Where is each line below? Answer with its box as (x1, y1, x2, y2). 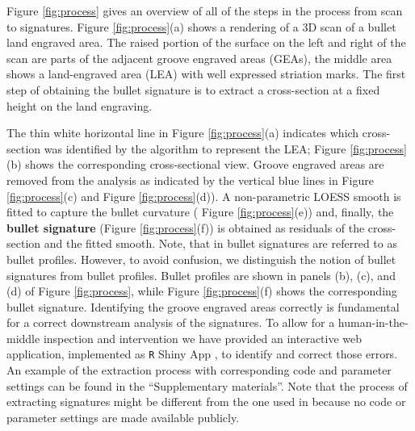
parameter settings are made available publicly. (6, 408, 240, 425)
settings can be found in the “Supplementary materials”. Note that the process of (6, 377, 408, 394)
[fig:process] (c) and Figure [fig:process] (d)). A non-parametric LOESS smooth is (6, 187, 401, 204)
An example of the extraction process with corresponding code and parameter (6, 362, 392, 379)
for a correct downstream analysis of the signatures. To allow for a (6, 314, 335, 331)
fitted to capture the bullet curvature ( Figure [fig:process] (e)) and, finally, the (6, 203, 394, 220)
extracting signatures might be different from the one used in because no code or (6, 393, 406, 410)
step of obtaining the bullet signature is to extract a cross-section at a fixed (6, 81, 380, 98)
